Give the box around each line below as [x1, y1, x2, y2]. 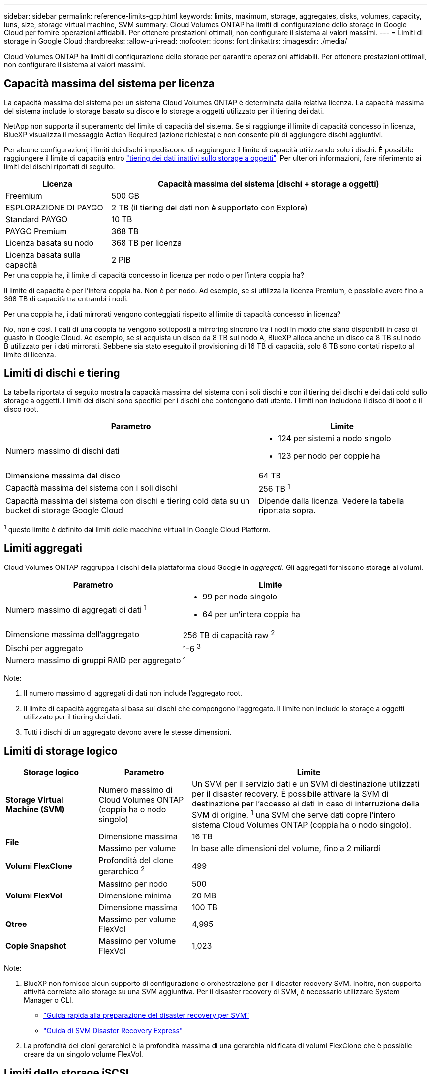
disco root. [4, 404, 39, 413]
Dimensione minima [98, 890, 172, 900]
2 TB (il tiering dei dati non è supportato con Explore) [111, 202, 308, 212]
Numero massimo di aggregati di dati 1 [5, 603, 147, 615]
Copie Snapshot [5, 940, 66, 951]
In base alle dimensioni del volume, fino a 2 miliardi [191, 843, 380, 854]
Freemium [5, 190, 42, 201]
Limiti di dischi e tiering [4, 367, 120, 380]
